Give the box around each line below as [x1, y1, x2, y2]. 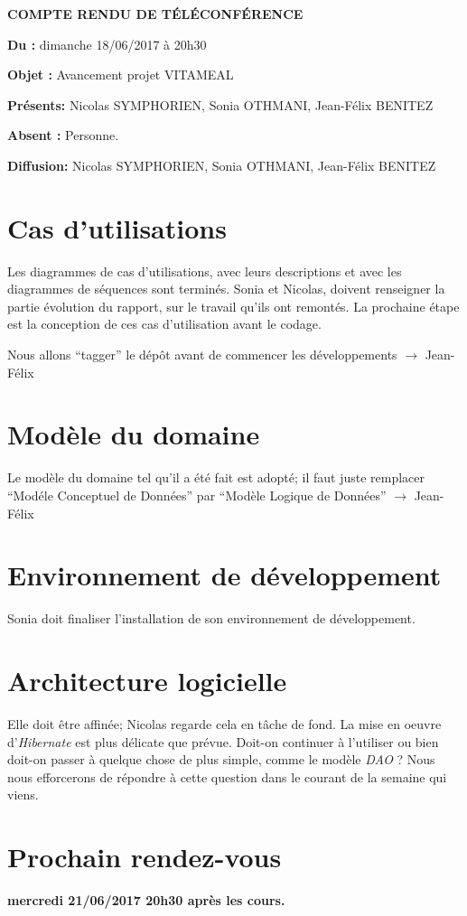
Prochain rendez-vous [7, 838, 282, 875]
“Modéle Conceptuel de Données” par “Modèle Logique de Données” [7, 485, 387, 504]
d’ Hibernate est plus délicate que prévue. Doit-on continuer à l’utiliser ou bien [7, 732, 439, 751]
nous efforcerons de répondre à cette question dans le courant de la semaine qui [7, 767, 447, 786]
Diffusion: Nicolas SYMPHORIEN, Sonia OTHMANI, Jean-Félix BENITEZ [7, 155, 436, 174]
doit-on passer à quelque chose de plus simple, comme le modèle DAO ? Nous [7, 750, 435, 769]
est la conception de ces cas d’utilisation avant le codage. [7, 314, 322, 333]
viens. [7, 785, 39, 804]
